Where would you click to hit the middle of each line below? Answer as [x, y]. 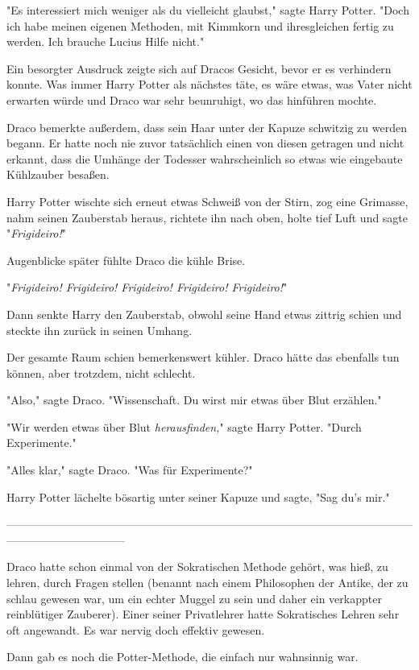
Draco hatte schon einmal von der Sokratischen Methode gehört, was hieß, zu [197, 567]
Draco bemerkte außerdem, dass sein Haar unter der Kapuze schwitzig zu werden [207, 127]
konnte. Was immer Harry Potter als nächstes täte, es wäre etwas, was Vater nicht [209, 84]
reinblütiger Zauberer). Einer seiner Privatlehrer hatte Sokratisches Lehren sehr [203, 614]
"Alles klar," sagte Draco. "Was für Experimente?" [130, 470]
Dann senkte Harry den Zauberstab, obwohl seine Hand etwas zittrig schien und [204, 314]
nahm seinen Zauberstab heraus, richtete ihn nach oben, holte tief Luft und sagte [207, 217]
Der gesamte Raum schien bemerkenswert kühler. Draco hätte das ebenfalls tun [203, 357]
